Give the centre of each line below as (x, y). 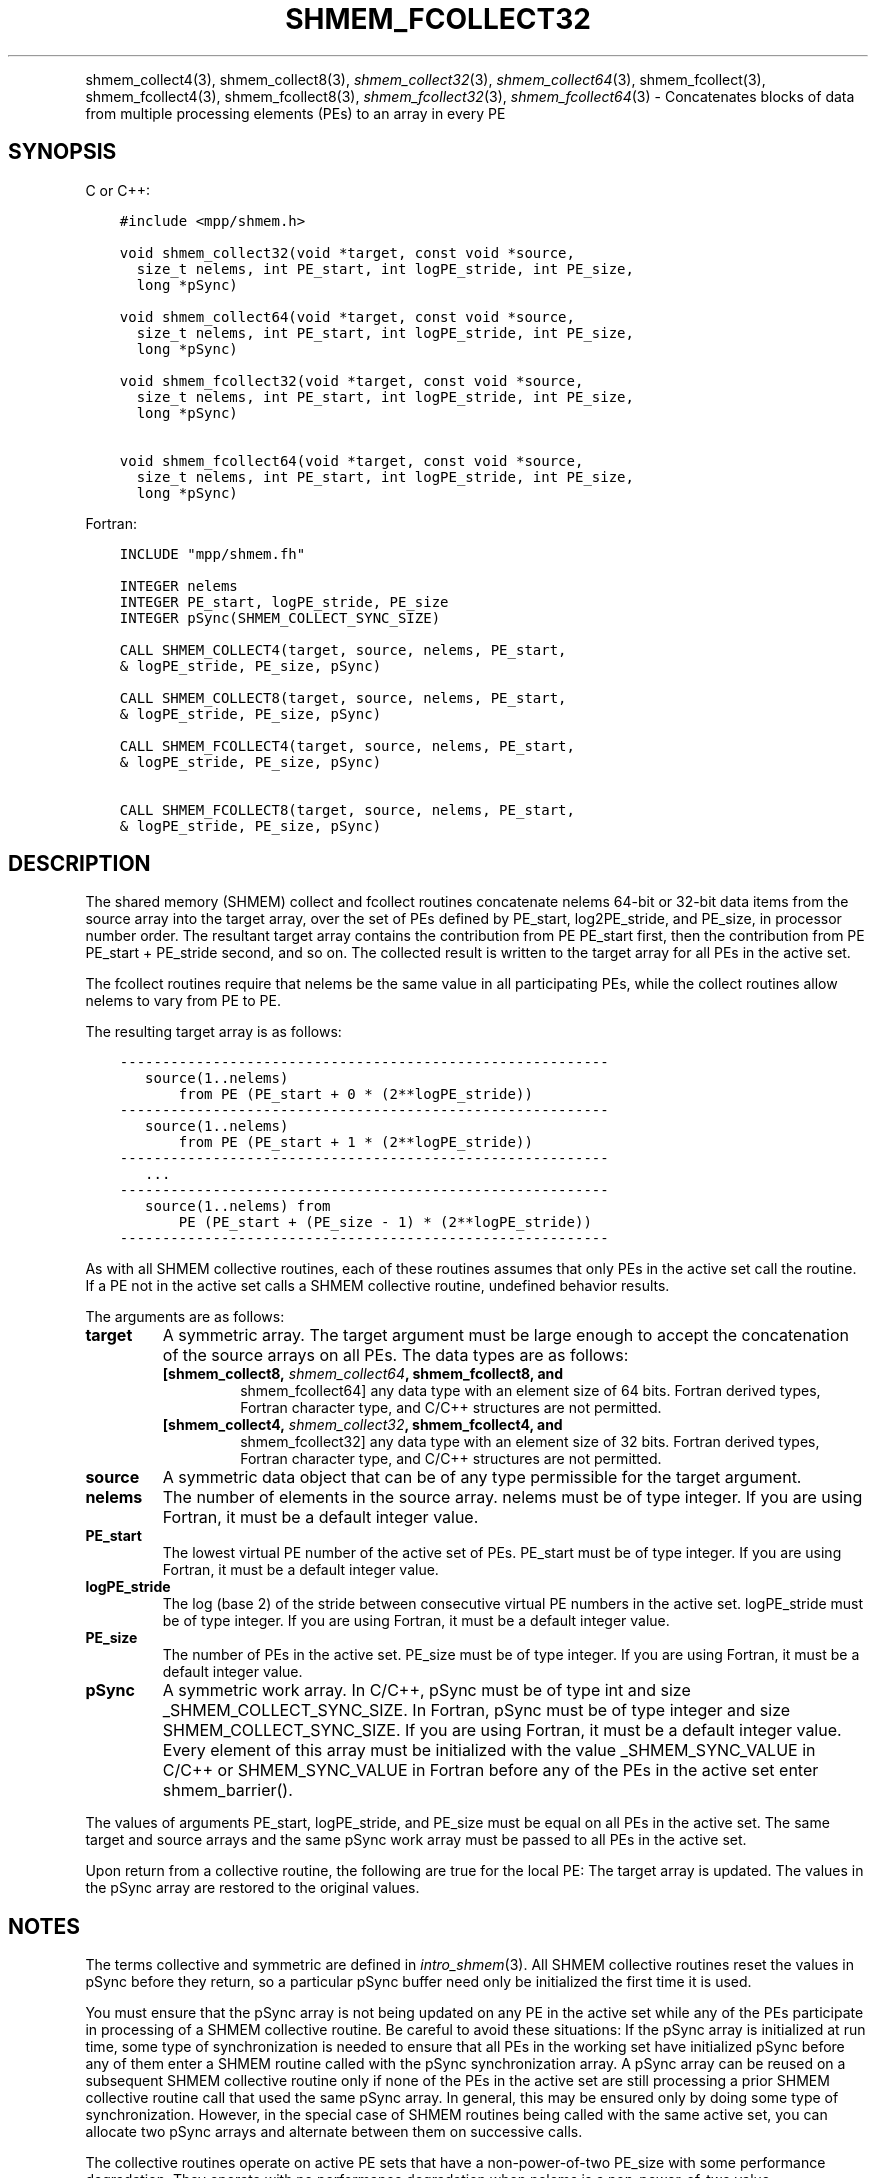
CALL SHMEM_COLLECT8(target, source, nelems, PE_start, (343, 697)
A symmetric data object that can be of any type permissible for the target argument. (482, 1477)
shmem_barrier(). (227, 1790)
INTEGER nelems (178, 585)
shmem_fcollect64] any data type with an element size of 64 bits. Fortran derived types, (530, 1391)
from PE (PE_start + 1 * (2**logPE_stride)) (355, 1142)
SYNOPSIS (62, 152)
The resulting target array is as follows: (213, 1032)
